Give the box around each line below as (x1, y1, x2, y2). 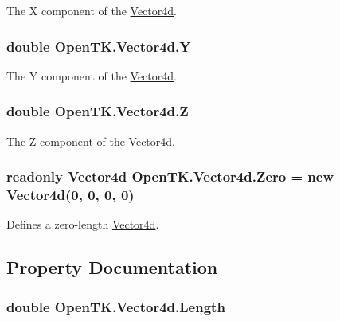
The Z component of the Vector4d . (6, 132, 175, 149)
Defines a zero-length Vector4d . (6, 216, 159, 233)
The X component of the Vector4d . (6, 2, 177, 18)
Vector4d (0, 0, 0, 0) (6, 185, 135, 205)
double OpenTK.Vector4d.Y (6, 36, 191, 56)
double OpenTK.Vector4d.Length (6, 296, 225, 316)
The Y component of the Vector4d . (6, 67, 177, 84)
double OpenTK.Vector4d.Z (6, 101, 189, 121)
